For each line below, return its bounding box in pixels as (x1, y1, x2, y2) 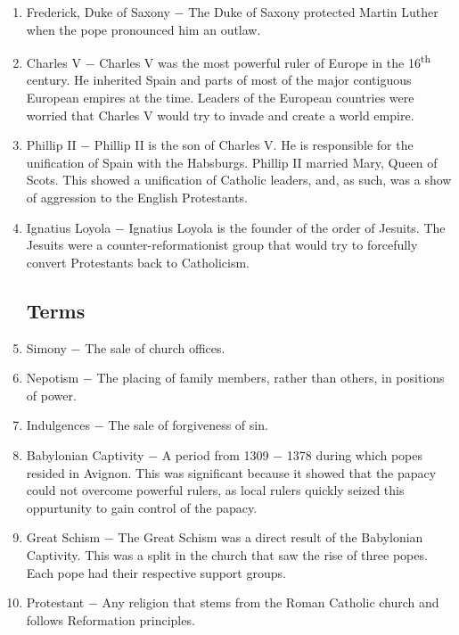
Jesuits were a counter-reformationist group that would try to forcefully (26, 235, 418, 254)
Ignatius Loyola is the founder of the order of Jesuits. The (128, 218, 446, 236)
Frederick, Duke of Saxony (26, 3, 170, 21)
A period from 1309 (161, 445, 269, 464)
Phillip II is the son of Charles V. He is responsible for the (94, 136, 414, 154)
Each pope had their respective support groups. (26, 563, 286, 581)
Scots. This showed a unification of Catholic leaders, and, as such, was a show (26, 170, 452, 189)
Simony (26, 338, 67, 357)
